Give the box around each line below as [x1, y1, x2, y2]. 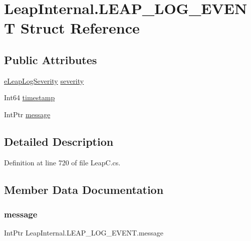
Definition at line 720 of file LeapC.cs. [4, 157, 121, 167]
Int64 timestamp [4, 92, 55, 103]
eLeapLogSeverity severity [4, 75, 84, 86]
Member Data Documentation [4, 181, 164, 197]
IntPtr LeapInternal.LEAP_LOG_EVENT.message [4, 227, 164, 238]
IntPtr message [4, 109, 51, 119]
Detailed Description [4, 133, 114, 149]
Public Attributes [4, 52, 97, 67]
